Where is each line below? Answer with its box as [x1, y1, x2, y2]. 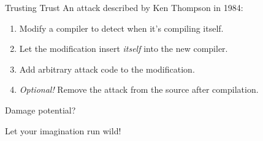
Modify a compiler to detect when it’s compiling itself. [19, 21, 224, 34]
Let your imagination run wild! [5, 124, 121, 137]
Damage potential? [5, 103, 76, 116]
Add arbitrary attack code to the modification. [19, 62, 195, 75]
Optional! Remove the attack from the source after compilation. [19, 83, 259, 96]
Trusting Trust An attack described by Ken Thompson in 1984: [5, 1, 243, 13]
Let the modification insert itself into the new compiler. [19, 42, 228, 55]
